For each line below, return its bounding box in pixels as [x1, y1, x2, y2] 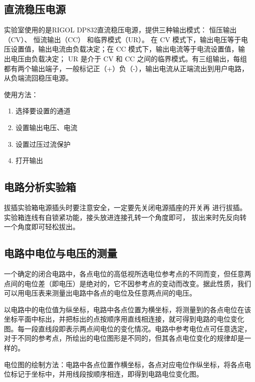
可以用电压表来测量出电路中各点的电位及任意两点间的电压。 [4, 288, 196, 298]
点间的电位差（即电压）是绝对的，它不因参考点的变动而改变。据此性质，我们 [4, 278, 251, 288]
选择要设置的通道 [15, 106, 71, 116]
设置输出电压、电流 [15, 122, 77, 132]
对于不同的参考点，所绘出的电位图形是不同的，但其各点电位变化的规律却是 [4, 333, 244, 343]
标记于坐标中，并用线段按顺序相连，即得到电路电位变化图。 [10, 369, 203, 379]
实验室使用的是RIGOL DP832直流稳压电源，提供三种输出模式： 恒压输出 [4, 25, 237, 35]
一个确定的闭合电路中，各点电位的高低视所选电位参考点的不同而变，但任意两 [4, 268, 251, 278]
